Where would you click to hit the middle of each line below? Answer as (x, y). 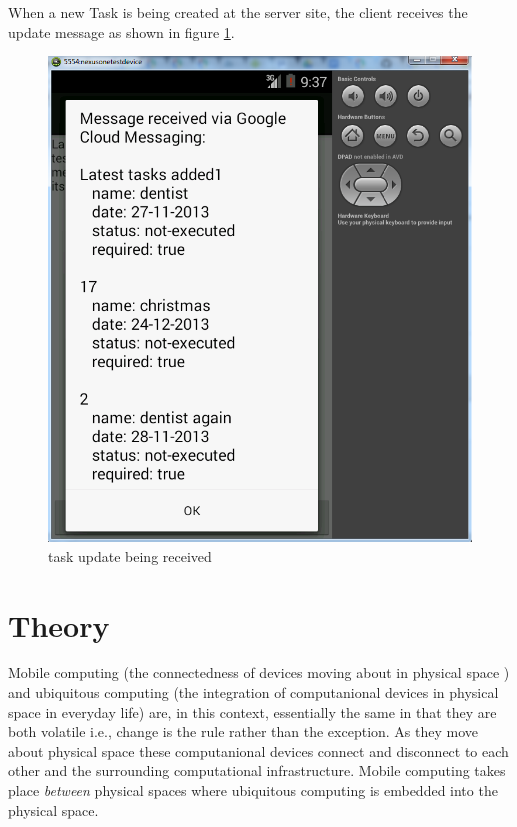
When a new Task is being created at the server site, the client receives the (238, 12)
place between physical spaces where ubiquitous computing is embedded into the (253, 790)
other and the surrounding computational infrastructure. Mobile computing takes (257, 770)
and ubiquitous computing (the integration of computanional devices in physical (253, 692)
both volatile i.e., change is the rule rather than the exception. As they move (243, 731)
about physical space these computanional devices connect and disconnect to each (258, 750)
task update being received (130, 555)
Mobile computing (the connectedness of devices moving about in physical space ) (259, 672)
